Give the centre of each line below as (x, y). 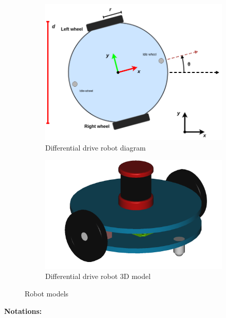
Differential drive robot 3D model (98, 276)
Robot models (47, 293)
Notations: (23, 311)
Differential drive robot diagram (96, 147)
